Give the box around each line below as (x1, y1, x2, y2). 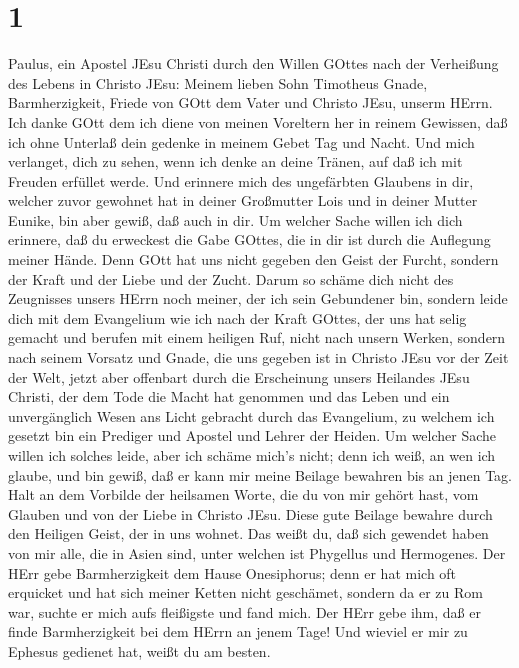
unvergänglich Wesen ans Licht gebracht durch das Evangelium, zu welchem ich (8, 405, 495, 426)
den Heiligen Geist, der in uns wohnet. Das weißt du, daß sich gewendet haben (8, 523, 489, 544)
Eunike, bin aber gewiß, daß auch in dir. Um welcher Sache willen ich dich (8, 209, 463, 230)
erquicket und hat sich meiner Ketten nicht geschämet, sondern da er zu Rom (8, 582, 483, 603)
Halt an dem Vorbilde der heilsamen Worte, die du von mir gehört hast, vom (8, 484, 479, 505)
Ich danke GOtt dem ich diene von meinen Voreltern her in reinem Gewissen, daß (8, 111, 508, 132)
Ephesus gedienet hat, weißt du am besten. (8, 640, 271, 661)
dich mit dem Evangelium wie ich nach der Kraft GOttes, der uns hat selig (8, 307, 467, 328)
